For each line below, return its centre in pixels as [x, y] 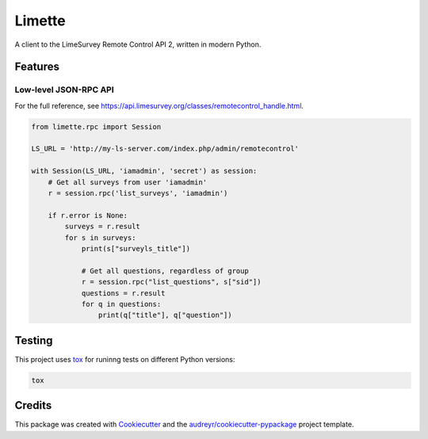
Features [37, 67]
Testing [34, 340]
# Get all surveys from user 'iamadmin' [128, 182]
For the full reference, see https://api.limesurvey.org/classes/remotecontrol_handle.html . [159, 105]
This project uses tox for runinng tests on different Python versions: [125, 359]
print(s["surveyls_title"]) [136, 248]
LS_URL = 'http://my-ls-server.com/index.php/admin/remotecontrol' [165, 149]
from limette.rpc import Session [96, 126]
